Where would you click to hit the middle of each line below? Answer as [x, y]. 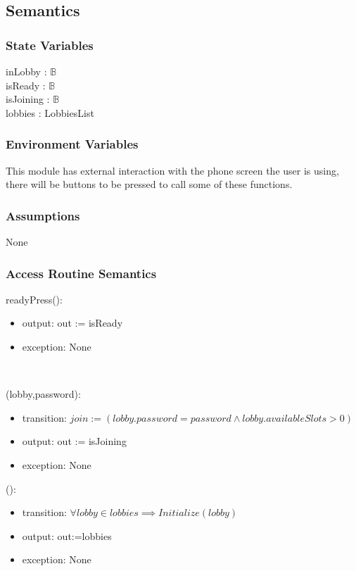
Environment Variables [72, 144]
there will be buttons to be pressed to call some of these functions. [149, 184]
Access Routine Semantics [81, 273]
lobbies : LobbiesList [50, 112]
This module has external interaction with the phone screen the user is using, [172, 170]
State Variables [50, 45]
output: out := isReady [72, 323]
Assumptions [43, 215]
